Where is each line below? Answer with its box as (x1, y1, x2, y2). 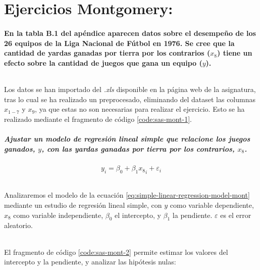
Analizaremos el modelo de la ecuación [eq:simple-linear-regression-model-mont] (4, 190, 250, 200)
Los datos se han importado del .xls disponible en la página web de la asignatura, (4, 83, 256, 94)
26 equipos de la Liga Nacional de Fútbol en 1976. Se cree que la (4, 37, 235, 48)
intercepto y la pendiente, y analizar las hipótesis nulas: (4, 256, 176, 267)
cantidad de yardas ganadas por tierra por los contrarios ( (4, 48, 211, 58)
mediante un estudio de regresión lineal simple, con (4, 199, 162, 210)
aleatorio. (4, 220, 33, 231)
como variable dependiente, (170, 199, 254, 210)
